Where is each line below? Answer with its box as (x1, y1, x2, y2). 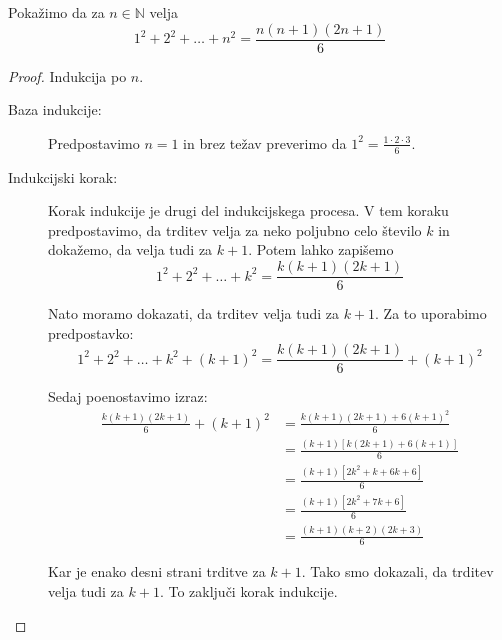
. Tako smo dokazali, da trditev (301, 561, 494, 582)
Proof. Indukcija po (8, 65, 127, 86)
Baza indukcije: (8, 99, 102, 120)
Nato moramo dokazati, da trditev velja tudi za (48, 303, 339, 324)
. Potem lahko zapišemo (248, 239, 394, 260)
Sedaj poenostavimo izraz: (48, 386, 208, 407)
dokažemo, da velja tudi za (48, 239, 213, 260)
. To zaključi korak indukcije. (159, 580, 338, 601)
